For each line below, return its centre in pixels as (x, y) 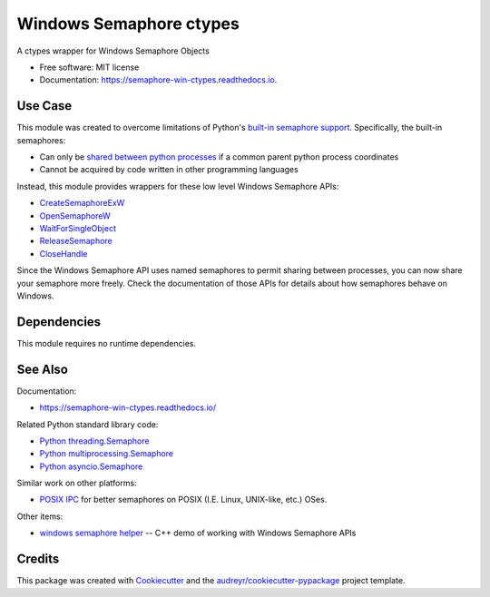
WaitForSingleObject (78, 228)
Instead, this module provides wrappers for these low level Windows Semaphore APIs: (178, 186)
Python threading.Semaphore (94, 441)
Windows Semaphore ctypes (128, 24)
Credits (38, 559)
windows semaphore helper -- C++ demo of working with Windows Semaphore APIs (198, 533)
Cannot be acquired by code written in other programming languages (169, 170)
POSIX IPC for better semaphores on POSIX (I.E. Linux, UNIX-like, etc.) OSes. (183, 500)
